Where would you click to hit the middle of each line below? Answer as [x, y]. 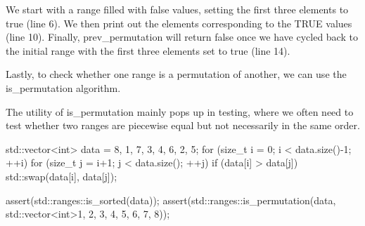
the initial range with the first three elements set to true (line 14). [148, 50]
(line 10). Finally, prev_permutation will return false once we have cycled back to [182, 37]
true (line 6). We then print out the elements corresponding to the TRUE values [179, 23]
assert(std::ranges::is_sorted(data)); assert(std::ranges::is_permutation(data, [171, 200]
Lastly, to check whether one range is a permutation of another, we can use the [176, 74]
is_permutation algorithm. [63, 87]
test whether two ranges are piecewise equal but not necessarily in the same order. [183, 125]
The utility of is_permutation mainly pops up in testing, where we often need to [180, 111]
